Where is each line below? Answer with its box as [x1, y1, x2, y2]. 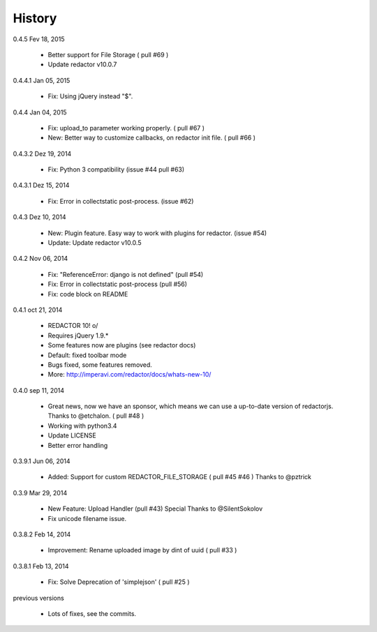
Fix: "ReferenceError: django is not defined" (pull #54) [47, 270, 204, 278]
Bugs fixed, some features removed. [47, 360, 153, 369]
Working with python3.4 [47, 421, 117, 430]
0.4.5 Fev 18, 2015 [13, 35, 65, 43]
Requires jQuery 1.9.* [47, 331, 109, 340]
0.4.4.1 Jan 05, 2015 [13, 76, 71, 84]
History [13, 10, 57, 26]
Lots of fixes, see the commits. [47, 609, 136, 617]
